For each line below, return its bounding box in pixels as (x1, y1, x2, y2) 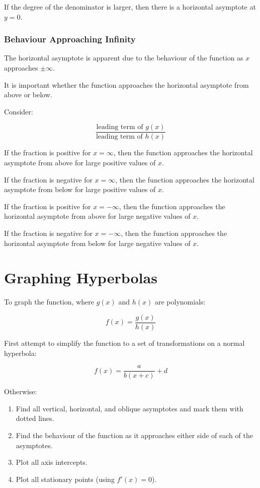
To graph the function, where (4, 296, 94, 307)
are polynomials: (154, 296, 206, 307)
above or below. (4, 89, 52, 100)
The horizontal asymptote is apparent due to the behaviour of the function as (4, 52, 243, 63)
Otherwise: (4, 386, 37, 397)
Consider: (4, 106, 33, 116)
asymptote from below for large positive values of (4, 184, 156, 195)
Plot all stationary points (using (16, 473, 115, 484)
